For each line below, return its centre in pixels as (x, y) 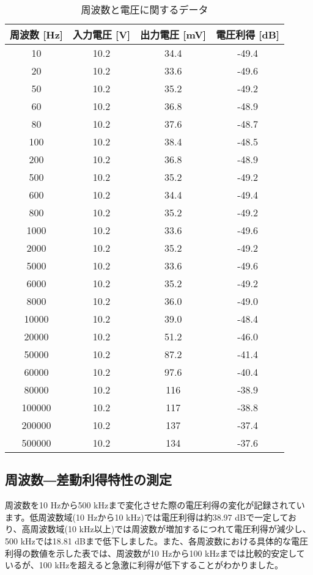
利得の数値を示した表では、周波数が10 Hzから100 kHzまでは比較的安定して (155, 553)
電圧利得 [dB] (248, 35)
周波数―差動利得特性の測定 (88, 479)
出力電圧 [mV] (173, 35)
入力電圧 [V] (101, 35)
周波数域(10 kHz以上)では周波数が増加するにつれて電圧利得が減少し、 (171, 529)
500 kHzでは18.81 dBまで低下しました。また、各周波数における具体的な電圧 (157, 540)
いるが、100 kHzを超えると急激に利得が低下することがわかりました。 (144, 565)
